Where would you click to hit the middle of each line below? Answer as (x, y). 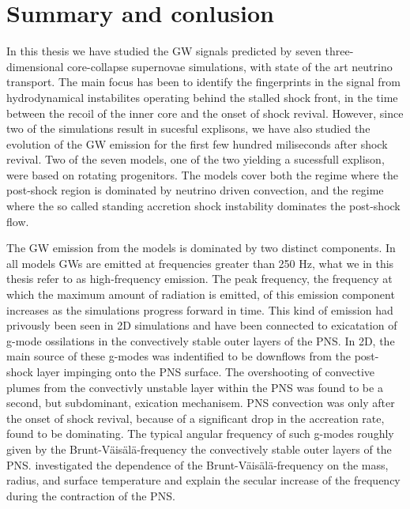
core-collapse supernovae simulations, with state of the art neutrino (230, 66)
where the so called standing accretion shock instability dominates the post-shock (203, 206)
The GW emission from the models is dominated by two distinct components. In (201, 248)
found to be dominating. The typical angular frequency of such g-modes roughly (200, 434)
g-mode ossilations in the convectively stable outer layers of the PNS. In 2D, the (201, 340)
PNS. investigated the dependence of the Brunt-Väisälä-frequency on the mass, (197, 464)
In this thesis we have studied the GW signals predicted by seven (164, 51)
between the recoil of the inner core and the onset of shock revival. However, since (205, 113)
